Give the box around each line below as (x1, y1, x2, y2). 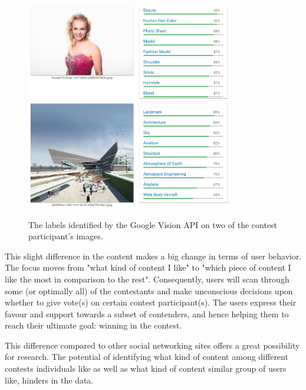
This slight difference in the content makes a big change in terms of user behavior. (5, 249, 302, 262)
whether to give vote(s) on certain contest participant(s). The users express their (5, 296, 297, 308)
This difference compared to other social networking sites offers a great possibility (5, 339, 300, 351)
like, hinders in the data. (5, 373, 94, 386)
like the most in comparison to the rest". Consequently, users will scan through (5, 272, 289, 285)
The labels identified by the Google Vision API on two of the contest (28, 218, 278, 230)
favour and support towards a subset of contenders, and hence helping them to (5, 307, 289, 320)
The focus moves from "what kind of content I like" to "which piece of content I (5, 261, 291, 274)
